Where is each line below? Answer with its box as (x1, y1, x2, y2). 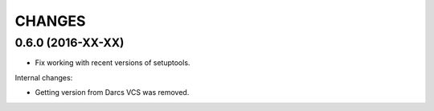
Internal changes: (14, 72, 73, 82)
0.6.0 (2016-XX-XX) (14, 35, 125, 50)
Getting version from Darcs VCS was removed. (35, 88, 190, 97)
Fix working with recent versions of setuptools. (35, 58, 190, 68)
